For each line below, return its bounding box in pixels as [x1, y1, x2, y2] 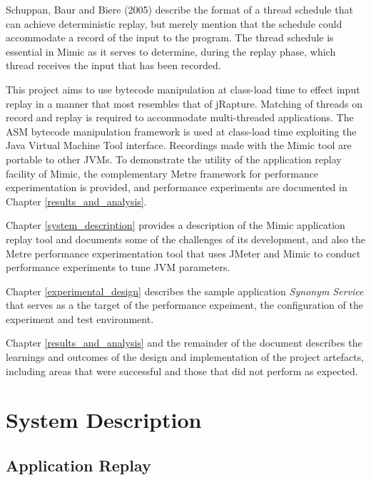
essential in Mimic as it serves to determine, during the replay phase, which [6, 44, 336, 58]
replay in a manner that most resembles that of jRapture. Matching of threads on [6, 96, 363, 111]
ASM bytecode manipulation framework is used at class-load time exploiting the [6, 123, 357, 138]
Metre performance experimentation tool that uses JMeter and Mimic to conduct [6, 245, 361, 260]
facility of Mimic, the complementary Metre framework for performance [6, 165, 319, 180]
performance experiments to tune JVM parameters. [6, 260, 230, 275]
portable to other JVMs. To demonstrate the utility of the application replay [6, 151, 342, 166]
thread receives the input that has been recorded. [6, 58, 221, 73]
